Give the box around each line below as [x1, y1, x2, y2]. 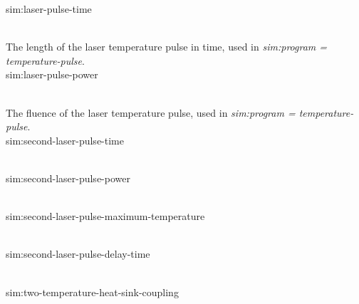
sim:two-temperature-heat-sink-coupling [6, 284, 179, 299]
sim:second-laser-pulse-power [6, 170, 130, 185]
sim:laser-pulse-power [6, 67, 98, 82]
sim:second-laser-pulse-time [6, 132, 124, 147]
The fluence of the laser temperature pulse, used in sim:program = [6, 105, 296, 120]
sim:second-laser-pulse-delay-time [6, 246, 150, 261]
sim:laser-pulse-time [6, 1, 92, 16]
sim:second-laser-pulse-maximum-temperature [6, 209, 205, 224]
